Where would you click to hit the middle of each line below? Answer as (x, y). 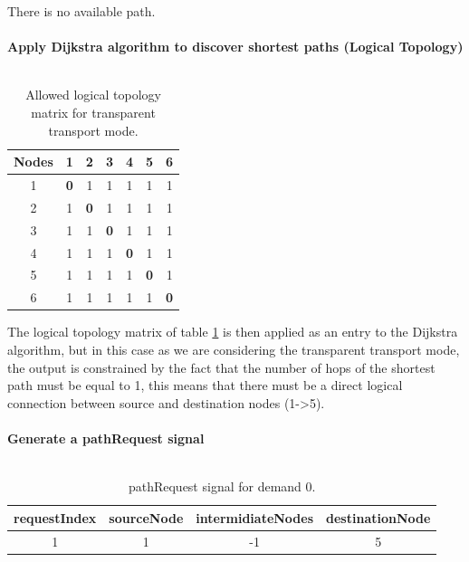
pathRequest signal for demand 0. (222, 486)
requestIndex (55, 517)
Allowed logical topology (93, 95)
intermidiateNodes (255, 517)
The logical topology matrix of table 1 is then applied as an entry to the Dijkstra (233, 332)
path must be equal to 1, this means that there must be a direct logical (205, 385)
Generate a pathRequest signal (106, 438)
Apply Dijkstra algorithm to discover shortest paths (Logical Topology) (235, 47)
